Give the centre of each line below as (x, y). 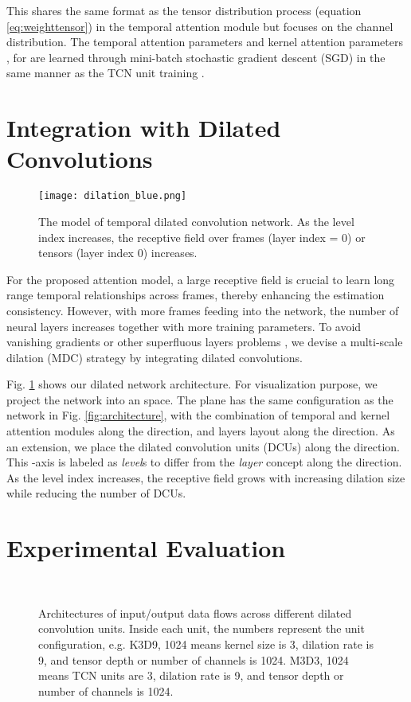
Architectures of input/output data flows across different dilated (195, 612)
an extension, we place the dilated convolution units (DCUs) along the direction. (203, 446)
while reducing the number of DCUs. (96, 493)
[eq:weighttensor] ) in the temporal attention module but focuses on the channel (200, 26)
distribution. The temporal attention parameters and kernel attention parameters (205, 42)
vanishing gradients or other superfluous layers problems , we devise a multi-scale (205, 342)
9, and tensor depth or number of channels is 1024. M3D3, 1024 (194, 659)
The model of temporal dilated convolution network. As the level (196, 221)
